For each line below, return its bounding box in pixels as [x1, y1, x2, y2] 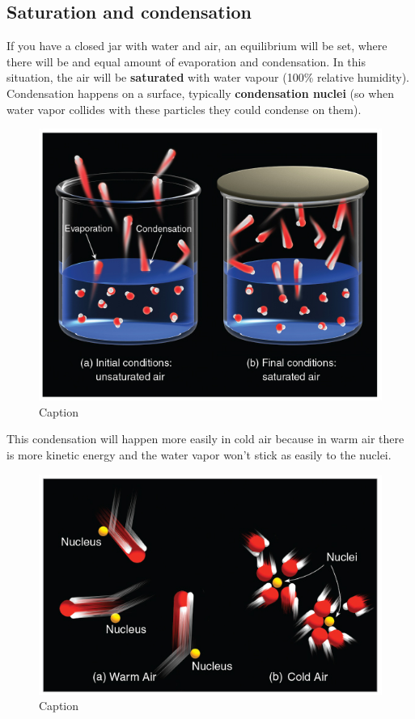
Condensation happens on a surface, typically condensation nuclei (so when [6, 84, 395, 101]
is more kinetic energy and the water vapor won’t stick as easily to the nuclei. [6, 446, 392, 463]
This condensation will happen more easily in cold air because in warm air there [6, 430, 404, 447]
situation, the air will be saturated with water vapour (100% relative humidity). [6, 69, 409, 86]
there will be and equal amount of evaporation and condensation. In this [6, 53, 366, 70]
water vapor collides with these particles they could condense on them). [6, 100, 362, 117]
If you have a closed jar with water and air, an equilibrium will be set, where [6, 37, 387, 54]
